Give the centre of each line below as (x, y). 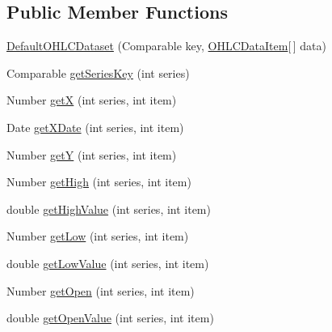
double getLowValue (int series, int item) (108, 263)
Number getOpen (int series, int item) (101, 290)
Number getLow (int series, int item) (98, 236)
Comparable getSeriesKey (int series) (98, 72)
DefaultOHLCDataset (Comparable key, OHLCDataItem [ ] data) (166, 46)
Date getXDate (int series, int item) (95, 127)
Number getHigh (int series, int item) (99, 182)
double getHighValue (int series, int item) (109, 209)
